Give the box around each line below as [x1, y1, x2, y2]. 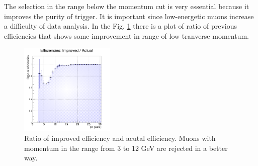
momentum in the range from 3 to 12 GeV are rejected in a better [24, 142, 228, 153]
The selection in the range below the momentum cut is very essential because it [4, 1, 249, 11]
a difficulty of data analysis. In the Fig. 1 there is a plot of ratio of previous [4, 21, 237, 31]
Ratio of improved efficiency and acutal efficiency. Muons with [24, 133, 216, 143]
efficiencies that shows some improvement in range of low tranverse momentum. [4, 30, 249, 41]
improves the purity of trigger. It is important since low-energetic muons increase [4, 11, 254, 21]
